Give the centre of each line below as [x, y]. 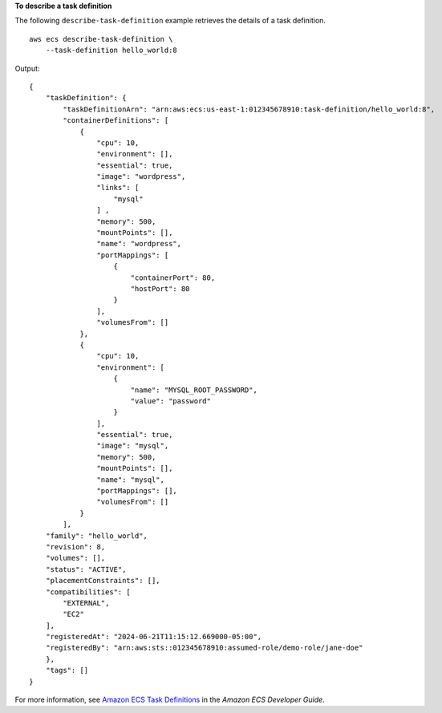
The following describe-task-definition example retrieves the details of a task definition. [170, 21]
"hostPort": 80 [160, 288]
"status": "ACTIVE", [86, 569]
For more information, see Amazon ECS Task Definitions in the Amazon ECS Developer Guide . [170, 700]
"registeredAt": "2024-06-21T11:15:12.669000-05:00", [154, 637]
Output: [27, 68]
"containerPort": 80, [173, 278]
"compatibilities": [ [88, 592]
